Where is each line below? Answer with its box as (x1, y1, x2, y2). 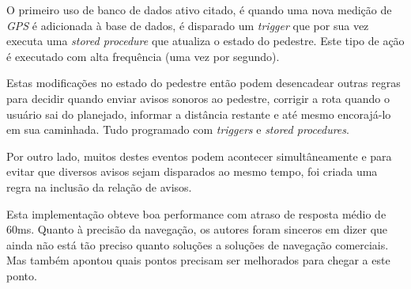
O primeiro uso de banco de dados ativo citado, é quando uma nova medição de (6, 2, 392, 17)
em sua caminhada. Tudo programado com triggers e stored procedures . (6, 121, 349, 138)
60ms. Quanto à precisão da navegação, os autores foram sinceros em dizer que (6, 221, 388, 238)
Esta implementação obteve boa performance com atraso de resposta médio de (6, 205, 386, 222)
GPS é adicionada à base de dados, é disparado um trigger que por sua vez (6, 17, 369, 33)
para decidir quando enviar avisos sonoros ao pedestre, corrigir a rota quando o (6, 89, 390, 106)
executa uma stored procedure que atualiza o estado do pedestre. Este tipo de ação (6, 32, 405, 49)
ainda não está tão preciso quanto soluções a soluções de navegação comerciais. (6, 236, 389, 253)
